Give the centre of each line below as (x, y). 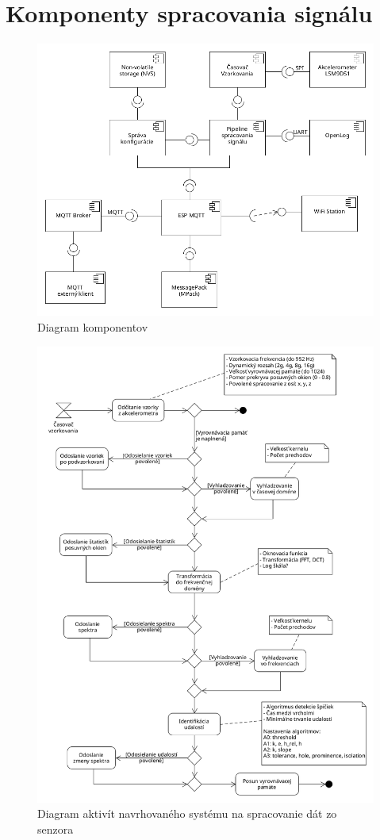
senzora (56, 828)
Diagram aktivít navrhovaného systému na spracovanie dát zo (187, 813)
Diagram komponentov (93, 326)
